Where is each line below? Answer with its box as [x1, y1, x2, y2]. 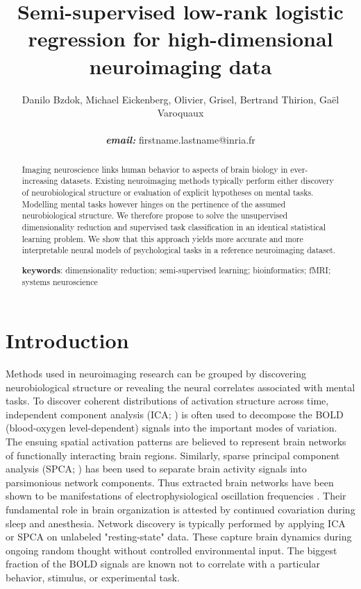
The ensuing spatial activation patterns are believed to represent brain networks [6, 434, 346, 449]
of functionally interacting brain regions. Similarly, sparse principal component [6, 447, 340, 462]
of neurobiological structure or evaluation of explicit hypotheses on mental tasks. [22, 186, 314, 198]
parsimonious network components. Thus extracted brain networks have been [6, 475, 334, 489]
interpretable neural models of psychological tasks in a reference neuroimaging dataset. [22, 244, 336, 256]
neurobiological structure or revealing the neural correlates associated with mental [6, 379, 355, 394]
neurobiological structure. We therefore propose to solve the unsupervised [22, 210, 288, 221]
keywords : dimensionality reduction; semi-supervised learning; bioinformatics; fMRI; [22, 264, 331, 276]
